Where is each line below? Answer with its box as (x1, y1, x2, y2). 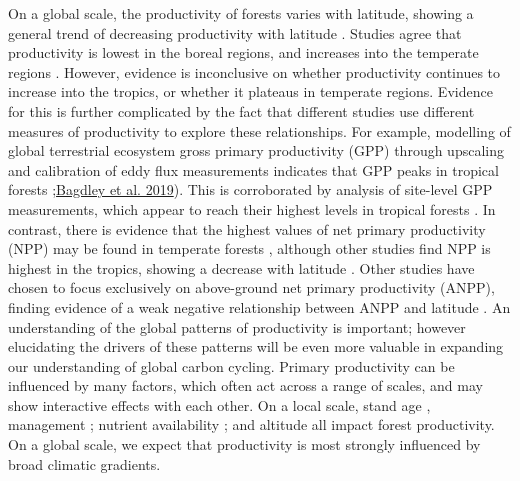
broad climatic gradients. (8, 453, 161, 474)
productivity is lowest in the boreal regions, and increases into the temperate (8, 42, 479, 63)
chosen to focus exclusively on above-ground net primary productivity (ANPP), (8, 277, 495, 298)
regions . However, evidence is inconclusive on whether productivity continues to (8, 61, 501, 82)
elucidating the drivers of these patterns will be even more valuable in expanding (8, 336, 504, 357)
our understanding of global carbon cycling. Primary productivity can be (8, 355, 455, 376)
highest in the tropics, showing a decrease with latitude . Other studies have (8, 257, 475, 278)
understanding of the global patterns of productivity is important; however (8, 316, 466, 337)
